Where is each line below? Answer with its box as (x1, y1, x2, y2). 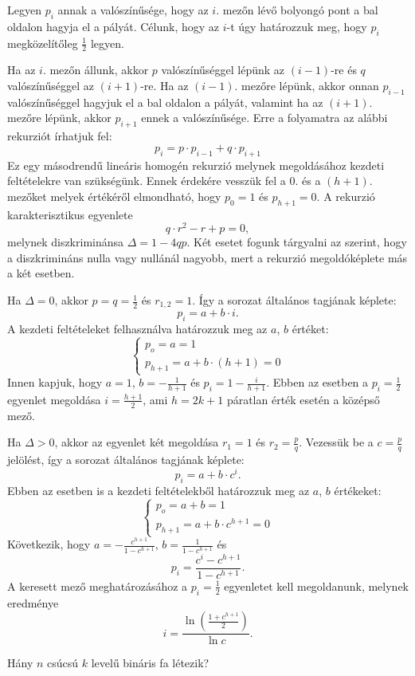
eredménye (7, 594, 59, 611)
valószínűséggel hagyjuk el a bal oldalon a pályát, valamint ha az (7, 93, 323, 110)
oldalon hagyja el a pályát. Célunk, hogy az (7, 18, 220, 34)
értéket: (292, 320, 329, 337)
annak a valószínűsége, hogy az (57, 2, 209, 18)
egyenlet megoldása (7, 391, 101, 407)
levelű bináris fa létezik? (91, 654, 209, 671)
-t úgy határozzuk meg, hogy (226, 18, 367, 34)
